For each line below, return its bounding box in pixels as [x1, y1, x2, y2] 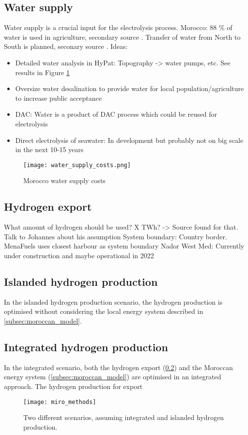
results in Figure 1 [15, 67, 70, 77]
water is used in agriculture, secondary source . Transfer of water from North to [4, 31, 241, 42]
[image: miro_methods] [23, 398, 96, 405]
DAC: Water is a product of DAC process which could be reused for [15, 109, 217, 119]
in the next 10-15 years [15, 144, 84, 155]
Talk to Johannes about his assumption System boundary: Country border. [4, 231, 227, 241]
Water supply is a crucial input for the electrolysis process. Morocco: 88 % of [4, 22, 232, 32]
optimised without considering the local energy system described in [4, 306, 203, 316]
